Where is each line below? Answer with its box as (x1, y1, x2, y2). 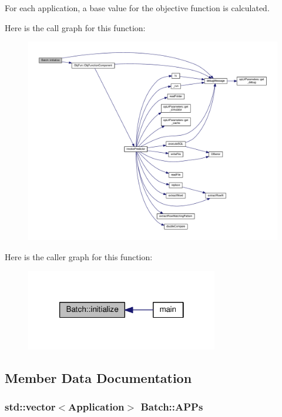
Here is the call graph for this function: (5, 21, 146, 33)
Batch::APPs (140, 399, 203, 414)
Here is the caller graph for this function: (5, 250, 153, 263)
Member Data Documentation (5, 368, 192, 386)
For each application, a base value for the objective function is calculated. (5, 2, 270, 14)
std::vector (5, 399, 56, 414)
